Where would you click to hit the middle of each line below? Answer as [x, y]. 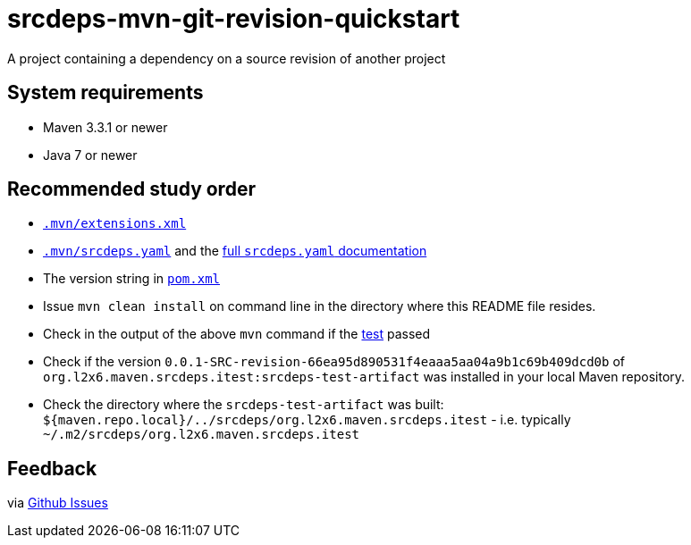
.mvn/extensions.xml [115, 224]
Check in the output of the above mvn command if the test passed [237, 334]
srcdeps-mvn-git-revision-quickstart [234, 19]
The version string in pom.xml [132, 279]
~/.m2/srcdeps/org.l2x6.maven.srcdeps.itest [202, 435]
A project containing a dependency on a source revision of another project [227, 58]
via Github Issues [58, 503]
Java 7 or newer [90, 155]
